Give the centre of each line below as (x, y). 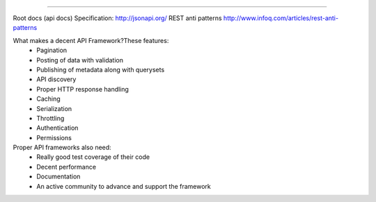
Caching (48, 99)
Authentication (57, 128)
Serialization (54, 108)
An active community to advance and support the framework (124, 186)
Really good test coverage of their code (93, 157)
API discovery (56, 79)
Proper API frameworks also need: (62, 148)
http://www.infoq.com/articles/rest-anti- (281, 18)
